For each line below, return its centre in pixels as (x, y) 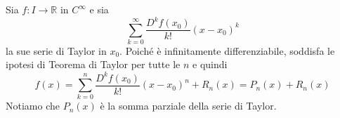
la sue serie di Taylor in (56, 50)
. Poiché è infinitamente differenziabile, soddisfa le (227, 50)
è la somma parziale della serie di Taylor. (188, 106)
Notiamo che (33, 106)
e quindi (210, 64)
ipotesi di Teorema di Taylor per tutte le (93, 64)
